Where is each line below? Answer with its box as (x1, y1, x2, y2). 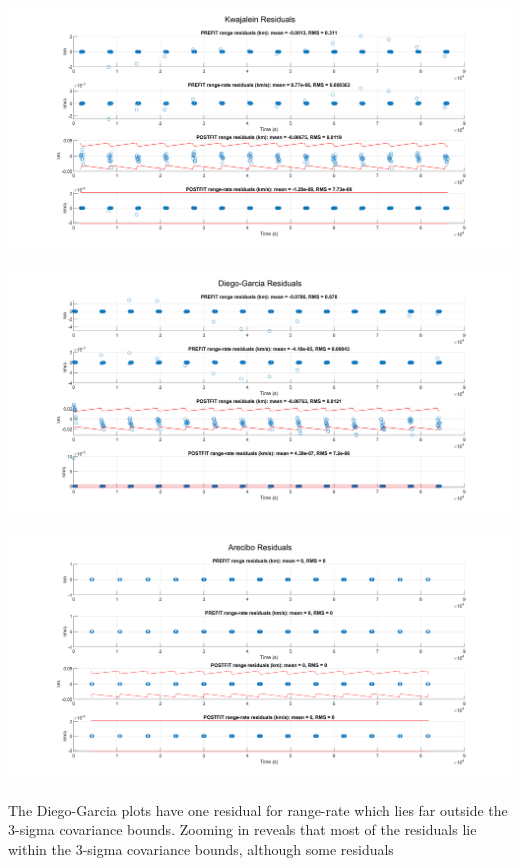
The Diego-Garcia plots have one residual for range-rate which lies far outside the (8, 799, 508, 820)
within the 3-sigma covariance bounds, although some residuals (8, 838, 394, 859)
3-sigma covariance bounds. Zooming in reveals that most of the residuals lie (8, 819, 477, 840)
